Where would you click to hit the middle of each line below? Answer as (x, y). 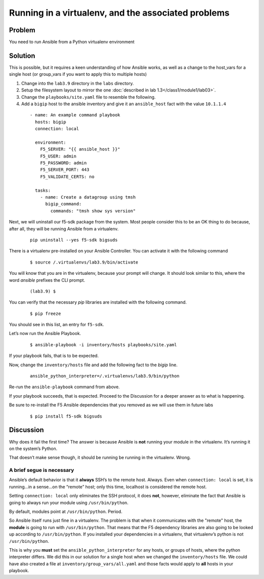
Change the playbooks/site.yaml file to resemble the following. (88, 97)
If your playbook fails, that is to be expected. (54, 356)
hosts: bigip (51, 122)
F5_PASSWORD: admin (63, 163)
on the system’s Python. (33, 448)
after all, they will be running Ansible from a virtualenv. (64, 229)
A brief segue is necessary (42, 470)
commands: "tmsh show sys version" (93, 211)
